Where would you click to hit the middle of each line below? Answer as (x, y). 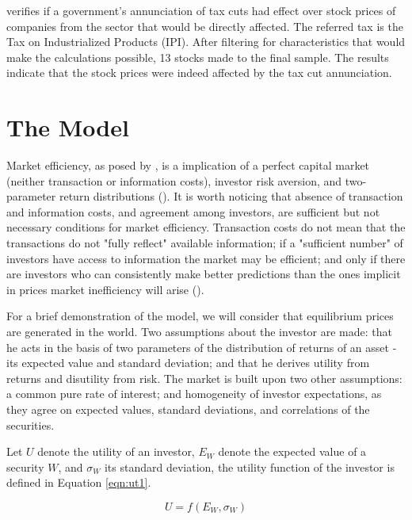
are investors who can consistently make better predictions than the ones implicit (204, 274)
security (25, 466)
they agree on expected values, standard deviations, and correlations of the (188, 409)
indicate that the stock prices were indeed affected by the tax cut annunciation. (199, 73)
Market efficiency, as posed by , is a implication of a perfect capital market (188, 165)
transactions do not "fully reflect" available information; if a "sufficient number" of (205, 243)
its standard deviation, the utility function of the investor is (249, 466)
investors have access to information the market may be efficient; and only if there (206, 258)
